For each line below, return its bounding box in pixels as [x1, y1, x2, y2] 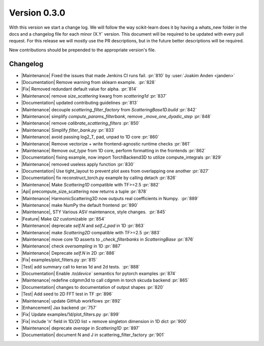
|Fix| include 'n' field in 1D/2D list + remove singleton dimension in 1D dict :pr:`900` [21, 318, 188, 324]
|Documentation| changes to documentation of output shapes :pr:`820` [21, 284, 164, 290]
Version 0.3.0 [9, 7, 66, 18]
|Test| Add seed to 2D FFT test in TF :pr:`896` [21, 291, 113, 297]
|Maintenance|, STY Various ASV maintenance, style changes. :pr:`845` [21, 209, 167, 215]
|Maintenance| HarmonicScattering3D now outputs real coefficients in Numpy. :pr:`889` [21, 195, 199, 201]
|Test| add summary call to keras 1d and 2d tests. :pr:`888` [21, 264, 140, 269]
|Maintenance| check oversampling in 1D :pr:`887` [21, 243, 122, 249]
